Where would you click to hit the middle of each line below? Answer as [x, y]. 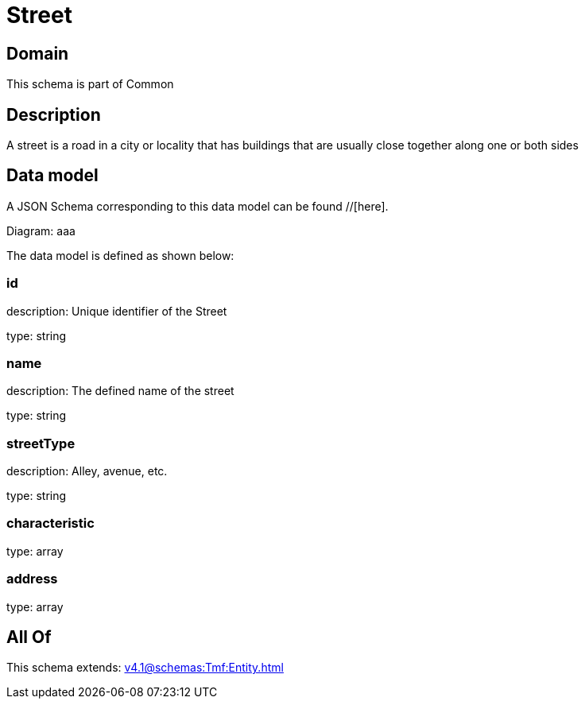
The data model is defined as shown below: [120, 255]
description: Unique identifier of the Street [117, 311]
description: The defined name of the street [120, 391]
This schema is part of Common [90, 84]
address [32, 579]
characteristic [50, 523]
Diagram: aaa [41, 230]
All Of [29, 637]
